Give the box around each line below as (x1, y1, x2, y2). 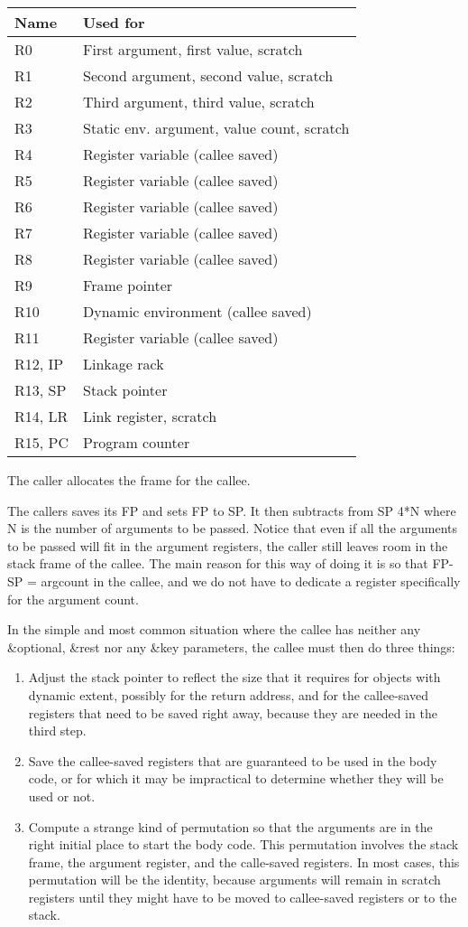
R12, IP (14, 353, 64, 374)
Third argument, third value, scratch (83, 91, 315, 112)
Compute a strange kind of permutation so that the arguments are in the (28, 817, 433, 836)
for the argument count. (7, 589, 139, 608)
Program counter (83, 432, 190, 453)
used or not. (28, 786, 96, 805)
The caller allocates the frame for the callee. (7, 471, 251, 489)
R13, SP (14, 379, 67, 400)
